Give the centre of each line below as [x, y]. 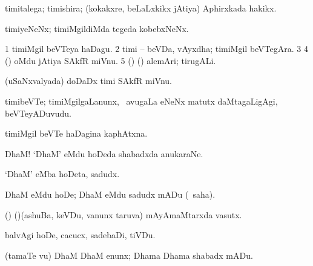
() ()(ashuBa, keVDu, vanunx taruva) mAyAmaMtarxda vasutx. [124, 214]
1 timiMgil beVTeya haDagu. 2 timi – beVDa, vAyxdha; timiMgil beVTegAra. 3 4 [156, 49]
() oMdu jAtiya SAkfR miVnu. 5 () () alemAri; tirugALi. [110, 60]
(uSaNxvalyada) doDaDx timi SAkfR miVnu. [88, 81]
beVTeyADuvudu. [38, 113]
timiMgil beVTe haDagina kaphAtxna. [76, 133]
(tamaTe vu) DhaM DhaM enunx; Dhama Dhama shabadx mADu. [129, 255]
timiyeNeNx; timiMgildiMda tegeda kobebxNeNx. [97, 28]
